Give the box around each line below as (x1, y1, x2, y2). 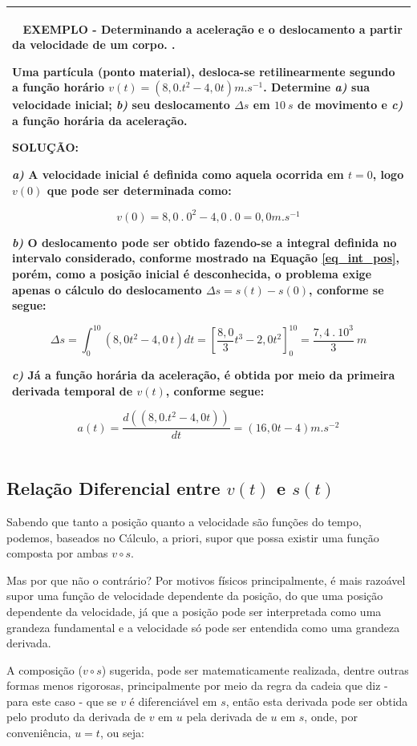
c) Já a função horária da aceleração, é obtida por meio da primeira (12, 367, 395, 383)
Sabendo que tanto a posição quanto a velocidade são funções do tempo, (6, 513, 362, 529)
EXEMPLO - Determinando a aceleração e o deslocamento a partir (22, 20, 403, 37)
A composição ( (6, 661, 83, 678)
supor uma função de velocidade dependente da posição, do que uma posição (6, 587, 383, 604)
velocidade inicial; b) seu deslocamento (12, 96, 230, 113)
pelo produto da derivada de (6, 708, 146, 725)
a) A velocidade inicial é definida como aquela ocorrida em (12, 166, 344, 183)
